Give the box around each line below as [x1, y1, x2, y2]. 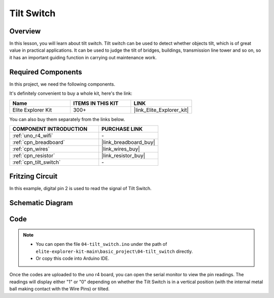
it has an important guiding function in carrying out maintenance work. [9, 54, 157, 60]
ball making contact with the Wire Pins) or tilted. [9, 286, 110, 292]
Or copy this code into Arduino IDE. [36, 255, 110, 262]
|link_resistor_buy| [101, 152, 146, 159]
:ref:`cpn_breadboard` [12, 138, 65, 145]
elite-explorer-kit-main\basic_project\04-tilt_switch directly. [36, 248, 193, 254]
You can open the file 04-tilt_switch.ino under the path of [36, 241, 167, 247]
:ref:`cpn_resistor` [12, 152, 55, 159]
